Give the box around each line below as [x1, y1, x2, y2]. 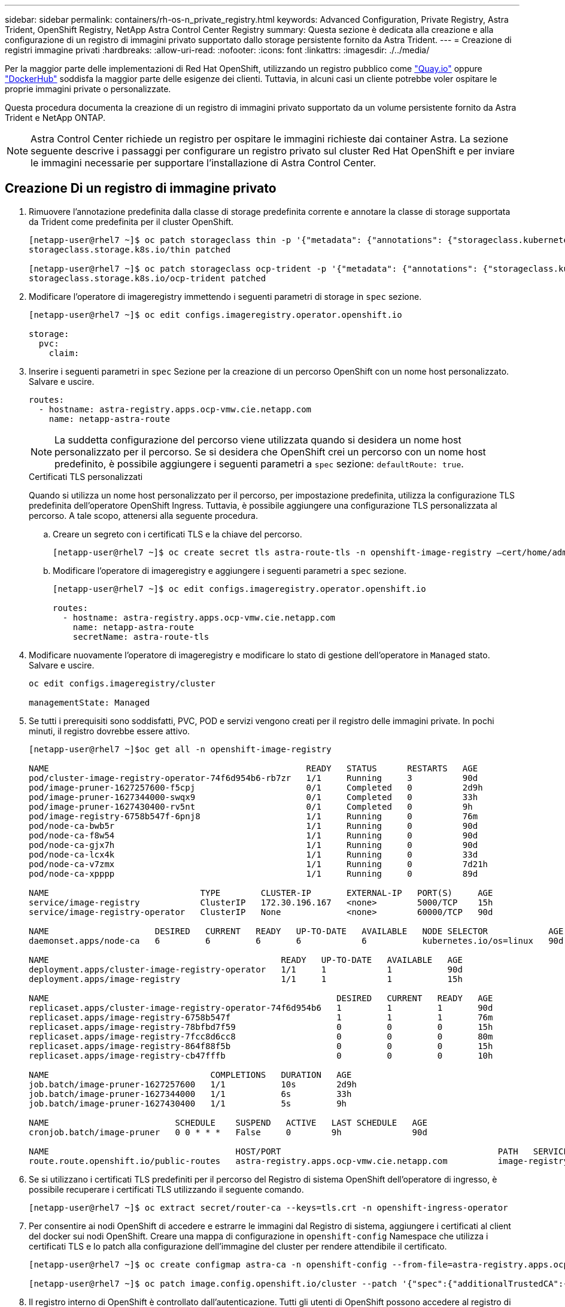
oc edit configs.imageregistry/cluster [29, 678, 215, 688]
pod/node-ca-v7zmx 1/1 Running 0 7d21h [29, 859, 488, 869]
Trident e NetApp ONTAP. [5, 113, 105, 123]
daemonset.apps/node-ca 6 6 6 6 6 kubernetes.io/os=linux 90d [29, 935, 564, 946]
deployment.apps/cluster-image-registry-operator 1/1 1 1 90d [29, 964, 463, 974]
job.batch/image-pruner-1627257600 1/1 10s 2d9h [29, 1079, 357, 1089]
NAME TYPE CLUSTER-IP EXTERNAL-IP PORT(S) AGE [29, 887, 493, 898]
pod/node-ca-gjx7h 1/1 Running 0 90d [29, 840, 478, 850]
